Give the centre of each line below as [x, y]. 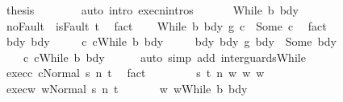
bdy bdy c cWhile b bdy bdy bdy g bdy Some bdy [171, 41]
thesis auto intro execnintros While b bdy [152, 10]
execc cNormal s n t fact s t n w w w [135, 73]
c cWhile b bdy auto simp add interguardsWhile [164, 57]
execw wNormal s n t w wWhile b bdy [127, 88]
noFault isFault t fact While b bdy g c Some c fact [166, 25]
